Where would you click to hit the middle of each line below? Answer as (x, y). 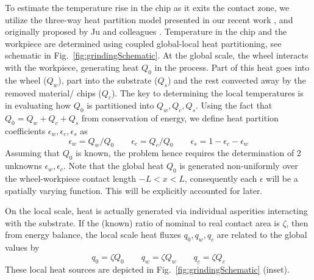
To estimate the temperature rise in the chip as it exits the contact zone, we (147, 7)
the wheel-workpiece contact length (71, 178)
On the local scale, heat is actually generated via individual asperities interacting (156, 211)
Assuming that (32, 153)
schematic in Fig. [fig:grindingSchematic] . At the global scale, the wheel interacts (157, 55)
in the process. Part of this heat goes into (232, 67)
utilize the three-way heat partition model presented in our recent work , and (149, 19)
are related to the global (262, 235)
